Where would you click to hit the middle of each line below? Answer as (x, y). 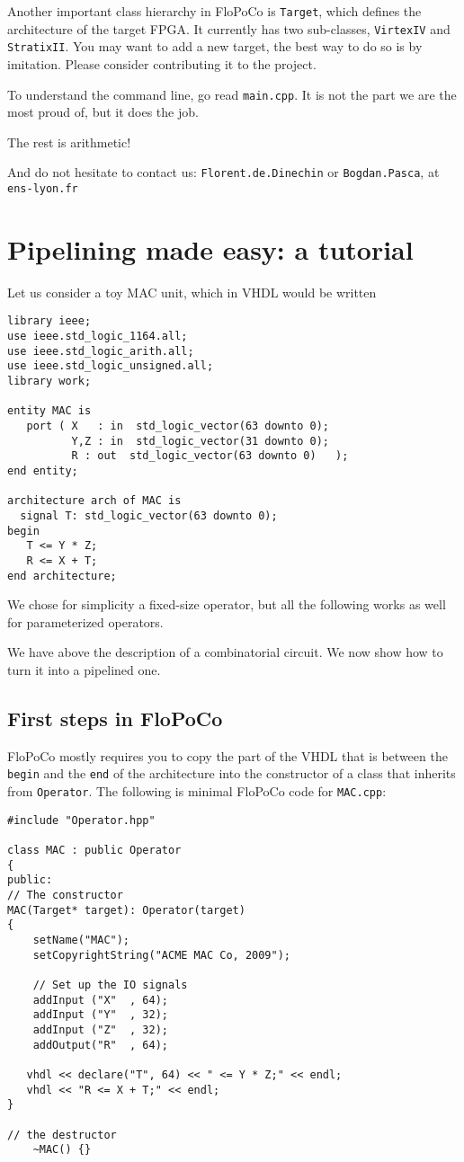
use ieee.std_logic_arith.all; (101, 351)
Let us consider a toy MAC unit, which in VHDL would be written (192, 292)
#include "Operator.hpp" (81, 820)
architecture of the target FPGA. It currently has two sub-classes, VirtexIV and (229, 28)
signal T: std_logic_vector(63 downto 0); (149, 515)
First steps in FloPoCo (115, 718)
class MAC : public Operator (94, 851)
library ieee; (49, 321)
